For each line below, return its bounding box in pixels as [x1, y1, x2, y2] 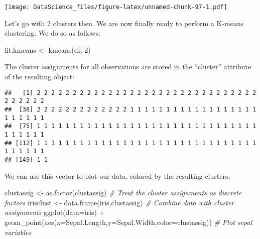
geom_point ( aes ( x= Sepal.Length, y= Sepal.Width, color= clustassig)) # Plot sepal [5, 216, 252, 227]
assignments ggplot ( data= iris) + [5, 207, 105, 217]
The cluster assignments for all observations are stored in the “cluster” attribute [5, 61, 251, 72]
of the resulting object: [5, 71, 74, 82]
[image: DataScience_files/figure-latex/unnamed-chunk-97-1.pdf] [5, 4, 227, 11]
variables [5, 226, 32, 237]
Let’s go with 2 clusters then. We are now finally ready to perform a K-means [5, 18, 244, 28]
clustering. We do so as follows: [5, 28, 100, 38]
